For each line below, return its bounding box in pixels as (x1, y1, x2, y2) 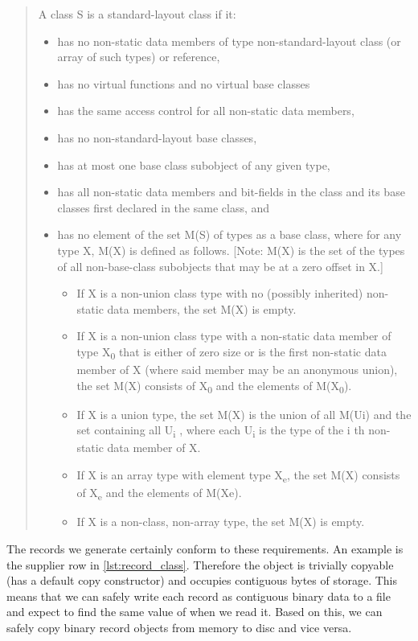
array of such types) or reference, (57, 48, 220, 65)
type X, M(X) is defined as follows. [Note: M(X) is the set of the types (57, 241, 405, 258)
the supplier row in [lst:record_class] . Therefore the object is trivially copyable (6, 556, 394, 573)
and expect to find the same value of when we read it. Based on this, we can (6, 603, 383, 620)
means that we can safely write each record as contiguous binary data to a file (6, 587, 391, 604)
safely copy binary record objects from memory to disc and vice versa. (6, 618, 352, 635)
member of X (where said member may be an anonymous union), (76, 361, 398, 378)
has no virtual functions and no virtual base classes (57, 75, 310, 92)
